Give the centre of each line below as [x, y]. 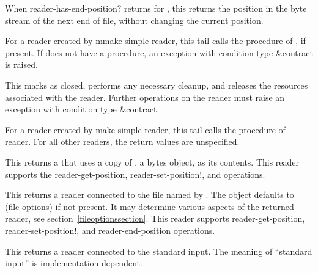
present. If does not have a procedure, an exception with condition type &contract [159, 52]
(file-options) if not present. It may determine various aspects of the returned [150, 206]
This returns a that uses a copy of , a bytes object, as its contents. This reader [152, 162]
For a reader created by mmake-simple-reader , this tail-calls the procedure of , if [155, 41]
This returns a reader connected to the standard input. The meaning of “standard [159, 251]
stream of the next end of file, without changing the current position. [134, 20]
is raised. [21, 64]
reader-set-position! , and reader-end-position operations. [110, 230]
